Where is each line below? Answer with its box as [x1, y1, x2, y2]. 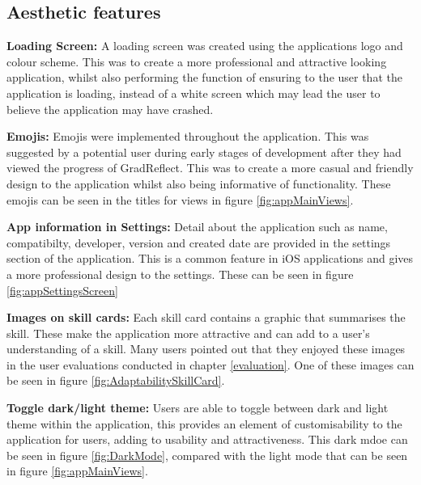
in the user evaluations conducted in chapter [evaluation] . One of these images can [6, 356, 415, 373]
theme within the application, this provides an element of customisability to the [6, 415, 402, 432]
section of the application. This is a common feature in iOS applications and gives [6, 250, 414, 267]
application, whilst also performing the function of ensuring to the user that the [6, 69, 402, 86]
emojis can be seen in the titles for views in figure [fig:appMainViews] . [6, 191, 354, 208]
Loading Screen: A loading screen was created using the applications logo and [6, 37, 403, 54]
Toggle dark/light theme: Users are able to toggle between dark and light [6, 399, 389, 416]
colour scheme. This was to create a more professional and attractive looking [6, 53, 387, 70]
